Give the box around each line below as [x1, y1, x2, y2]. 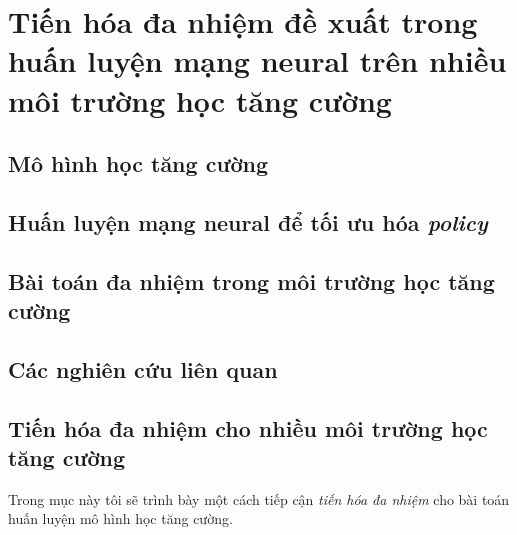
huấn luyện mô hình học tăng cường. [8, 508, 233, 529]
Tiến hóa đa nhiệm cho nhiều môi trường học [8, 412, 488, 443]
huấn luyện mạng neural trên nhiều [8, 40, 507, 81]
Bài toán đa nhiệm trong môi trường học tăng [8, 265, 495, 296]
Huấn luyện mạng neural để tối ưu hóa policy [8, 206, 488, 237]
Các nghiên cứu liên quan [8, 353, 278, 384]
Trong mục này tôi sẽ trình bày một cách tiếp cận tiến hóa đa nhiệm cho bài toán [8, 488, 510, 509]
